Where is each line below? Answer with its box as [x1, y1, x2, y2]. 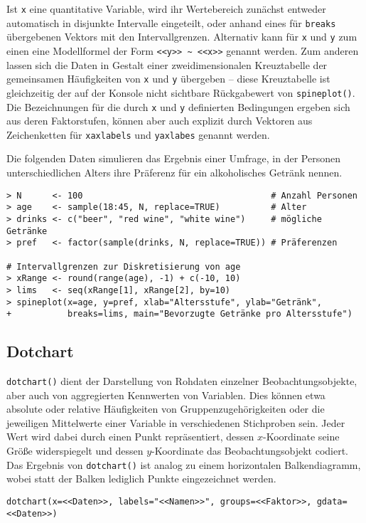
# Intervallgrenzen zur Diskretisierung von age [6, 261, 241, 272]
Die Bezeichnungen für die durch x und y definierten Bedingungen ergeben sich [6, 99, 350, 114]
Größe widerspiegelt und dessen [6, 443, 144, 458]
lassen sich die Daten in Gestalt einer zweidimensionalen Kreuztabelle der [6, 57, 328, 72]
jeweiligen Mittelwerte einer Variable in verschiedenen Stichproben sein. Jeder [6, 415, 345, 430]
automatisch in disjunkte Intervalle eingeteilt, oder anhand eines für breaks [6, 15, 336, 30]
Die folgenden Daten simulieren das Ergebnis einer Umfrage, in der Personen [6, 151, 340, 166]
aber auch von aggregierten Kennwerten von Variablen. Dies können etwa [6, 387, 325, 402]
